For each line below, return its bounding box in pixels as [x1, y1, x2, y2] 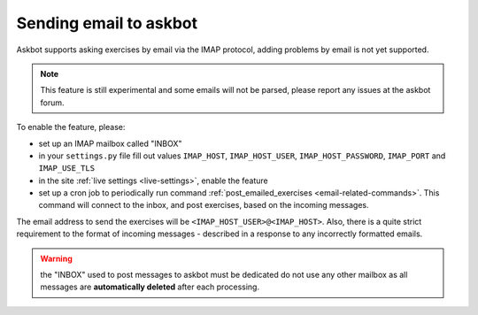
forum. [40, 97, 66, 108]
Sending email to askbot [16, 13, 198, 33]
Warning [40, 253, 73, 264]
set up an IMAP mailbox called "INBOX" [38, 138, 182, 149]
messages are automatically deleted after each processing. [40, 281, 260, 292]
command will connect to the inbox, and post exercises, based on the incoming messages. [38, 200, 369, 211]
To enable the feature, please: [16, 122, 126, 133]
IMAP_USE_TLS [38, 164, 96, 173]
